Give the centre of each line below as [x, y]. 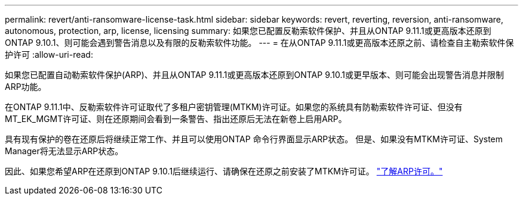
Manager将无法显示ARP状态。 [64, 151]
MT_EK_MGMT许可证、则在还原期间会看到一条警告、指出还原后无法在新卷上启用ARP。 [176, 119]
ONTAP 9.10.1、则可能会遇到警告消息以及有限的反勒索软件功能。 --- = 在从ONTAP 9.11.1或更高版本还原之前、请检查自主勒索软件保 [259, 43]
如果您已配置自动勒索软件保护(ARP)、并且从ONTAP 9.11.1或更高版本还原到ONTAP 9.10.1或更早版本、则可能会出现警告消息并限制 [254, 75]
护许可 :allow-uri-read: [49, 54]
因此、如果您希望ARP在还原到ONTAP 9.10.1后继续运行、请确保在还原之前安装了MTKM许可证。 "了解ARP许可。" [224, 171]
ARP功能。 [26, 87]
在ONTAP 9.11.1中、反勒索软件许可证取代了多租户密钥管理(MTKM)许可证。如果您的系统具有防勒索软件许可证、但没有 [234, 107]
